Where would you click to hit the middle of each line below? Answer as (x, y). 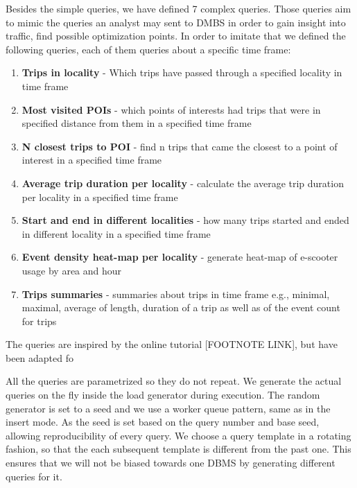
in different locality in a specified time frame (116, 233)
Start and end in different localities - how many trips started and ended (185, 220)
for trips (39, 321)
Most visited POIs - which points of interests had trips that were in (171, 109)
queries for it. (34, 476)
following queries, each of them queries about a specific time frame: (148, 49)
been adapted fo (40, 357)
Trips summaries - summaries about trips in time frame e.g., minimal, (176, 294)
